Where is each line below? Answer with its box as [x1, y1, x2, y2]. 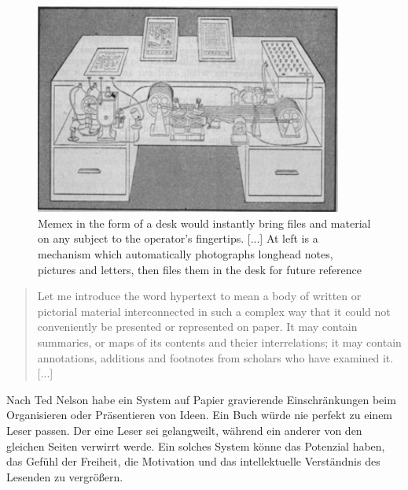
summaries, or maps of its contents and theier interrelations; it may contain [37, 334, 402, 350]
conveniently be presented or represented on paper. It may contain [37, 318, 358, 335]
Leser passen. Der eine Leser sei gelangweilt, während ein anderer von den [6, 421, 362, 438]
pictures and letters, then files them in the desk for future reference [38, 261, 362, 277]
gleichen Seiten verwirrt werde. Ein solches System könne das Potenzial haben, [6, 437, 385, 454]
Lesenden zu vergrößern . [6, 468, 123, 484]
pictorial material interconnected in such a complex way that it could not [37, 303, 391, 319]
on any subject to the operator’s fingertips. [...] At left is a [38, 230, 318, 247]
